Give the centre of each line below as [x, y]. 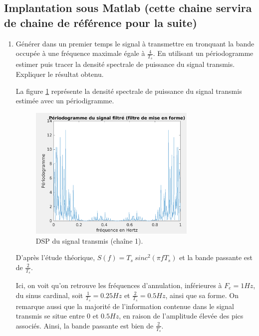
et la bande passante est [216, 257]
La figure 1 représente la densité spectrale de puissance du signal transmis [129, 91]
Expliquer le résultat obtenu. [60, 74]
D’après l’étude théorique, [55, 257]
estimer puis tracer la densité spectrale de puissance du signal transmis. [125, 64]
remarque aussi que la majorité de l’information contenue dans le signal [125, 306]
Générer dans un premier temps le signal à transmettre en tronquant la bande [135, 43]
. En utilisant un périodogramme [203, 53]
